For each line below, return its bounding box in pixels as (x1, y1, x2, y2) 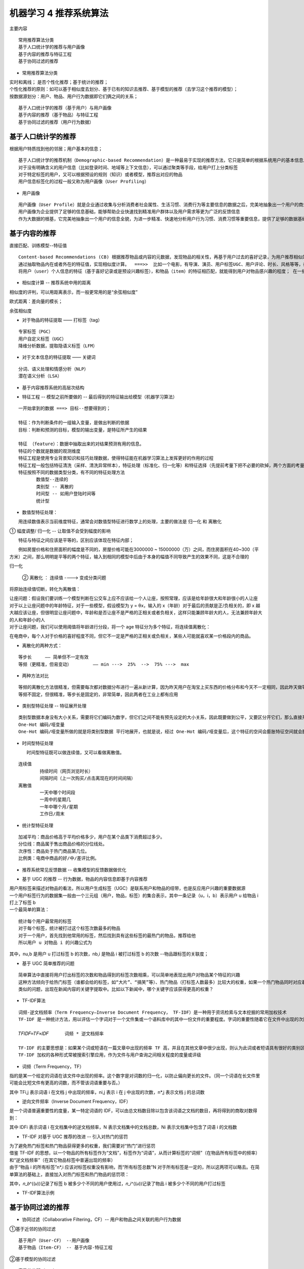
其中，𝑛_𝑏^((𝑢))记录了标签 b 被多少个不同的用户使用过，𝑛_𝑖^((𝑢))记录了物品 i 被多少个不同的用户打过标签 (9, 1180, 226, 1186)
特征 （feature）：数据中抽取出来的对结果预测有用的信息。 (18, 441, 144, 447)
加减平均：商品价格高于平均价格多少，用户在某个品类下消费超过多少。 (18, 834, 165, 840)
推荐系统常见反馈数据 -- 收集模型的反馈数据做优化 (22, 866, 127, 873)
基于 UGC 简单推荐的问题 (22, 960, 74, 966)
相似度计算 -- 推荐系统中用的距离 (22, 280, 91, 286)
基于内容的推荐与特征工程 (18, 51, 72, 57)
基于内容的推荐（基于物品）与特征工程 (18, 112, 98, 118)
